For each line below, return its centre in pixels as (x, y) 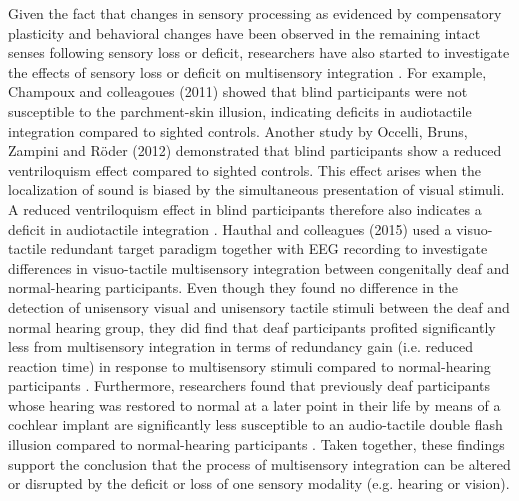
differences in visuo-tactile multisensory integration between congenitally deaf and (259, 267)
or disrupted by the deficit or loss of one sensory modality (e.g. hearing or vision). (259, 483)
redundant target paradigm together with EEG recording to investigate (269, 248)
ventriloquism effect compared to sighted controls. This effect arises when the (245, 169)
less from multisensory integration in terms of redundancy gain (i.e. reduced (240, 346)
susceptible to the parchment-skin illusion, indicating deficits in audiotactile (240, 110)
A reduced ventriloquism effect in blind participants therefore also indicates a (245, 208)
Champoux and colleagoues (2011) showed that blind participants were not (238, 91)
